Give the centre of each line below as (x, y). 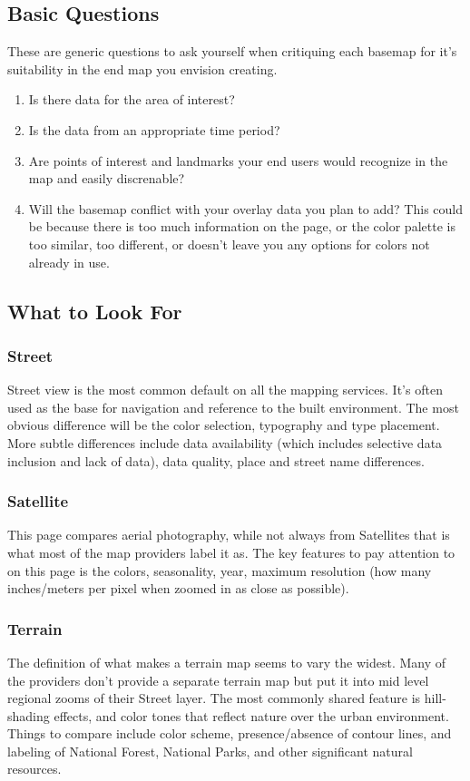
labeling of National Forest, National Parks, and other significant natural (210, 751)
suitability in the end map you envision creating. (142, 68)
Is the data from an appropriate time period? (154, 129)
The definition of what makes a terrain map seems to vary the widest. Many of (226, 662)
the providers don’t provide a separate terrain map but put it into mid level (218, 680)
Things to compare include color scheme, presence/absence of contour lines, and (230, 733)
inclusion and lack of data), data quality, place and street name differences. (216, 460)
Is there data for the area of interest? (132, 99)
